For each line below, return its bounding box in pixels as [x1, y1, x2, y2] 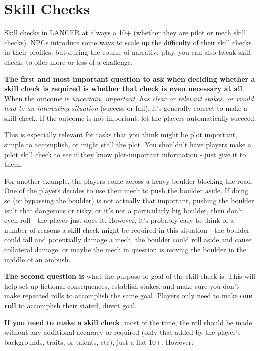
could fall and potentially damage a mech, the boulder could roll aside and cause [4, 234, 252, 245]
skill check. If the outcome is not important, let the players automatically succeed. [4, 112, 256, 123]
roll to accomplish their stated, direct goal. [4, 300, 137, 310]
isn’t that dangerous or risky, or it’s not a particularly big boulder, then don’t [4, 205, 243, 215]
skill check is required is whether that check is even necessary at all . [4, 83, 244, 94]
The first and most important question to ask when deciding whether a [4, 73, 255, 84]
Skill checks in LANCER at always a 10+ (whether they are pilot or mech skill [4, 27, 246, 38]
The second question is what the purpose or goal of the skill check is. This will [4, 271, 255, 281]
